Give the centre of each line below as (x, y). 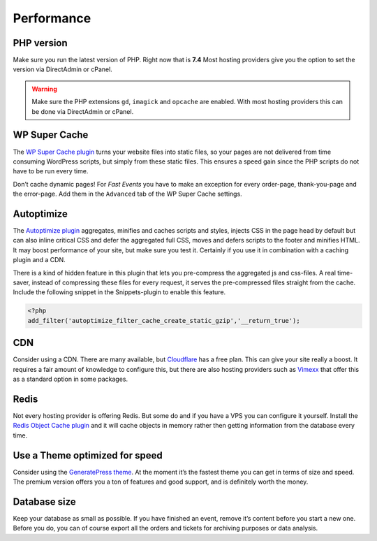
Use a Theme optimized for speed (88, 455)
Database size (44, 502)
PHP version (40, 43)
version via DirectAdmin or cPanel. (63, 69)
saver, (22, 282)
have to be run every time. (51, 171)
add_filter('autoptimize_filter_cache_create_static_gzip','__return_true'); (164, 320)
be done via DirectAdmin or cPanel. (83, 111)
